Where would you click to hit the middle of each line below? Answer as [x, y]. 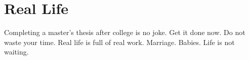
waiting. [16, 52]
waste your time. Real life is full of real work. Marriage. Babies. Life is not [119, 42]
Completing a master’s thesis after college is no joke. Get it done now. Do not [125, 32]
